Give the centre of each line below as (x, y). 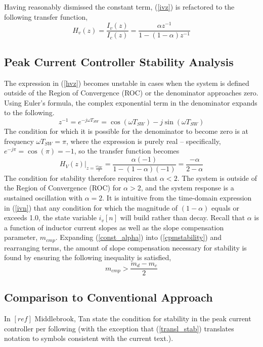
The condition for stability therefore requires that (81, 178)
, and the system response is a (187, 188)
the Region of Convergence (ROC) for (63, 188)
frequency (19, 141)
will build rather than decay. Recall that (183, 217)
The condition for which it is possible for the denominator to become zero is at (126, 131)
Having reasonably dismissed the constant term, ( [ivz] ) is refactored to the (119, 7)
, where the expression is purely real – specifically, (144, 141)
